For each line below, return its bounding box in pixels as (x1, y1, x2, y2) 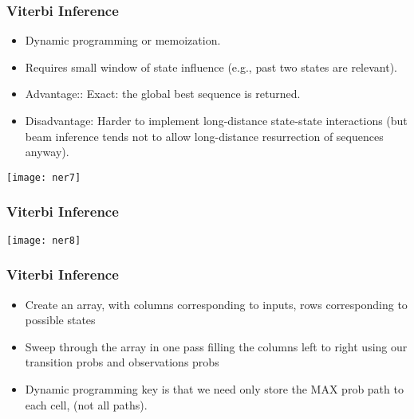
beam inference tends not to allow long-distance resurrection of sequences (25, 127, 384, 144)
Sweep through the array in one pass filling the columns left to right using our (25, 338, 408, 354)
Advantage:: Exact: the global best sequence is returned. (25, 85, 301, 102)
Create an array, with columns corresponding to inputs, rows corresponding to (25, 296, 408, 312)
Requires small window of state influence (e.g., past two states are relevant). (25, 58, 398, 75)
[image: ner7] (6, 171, 81, 183)
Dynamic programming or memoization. (25, 32, 221, 49)
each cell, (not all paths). (25, 396, 148, 413)
